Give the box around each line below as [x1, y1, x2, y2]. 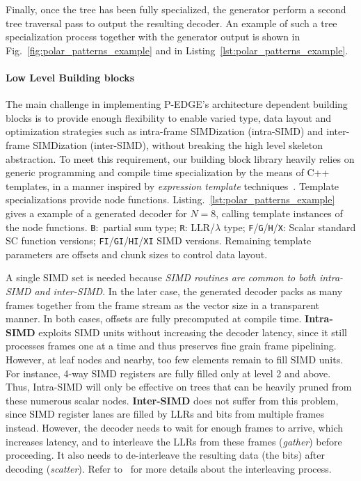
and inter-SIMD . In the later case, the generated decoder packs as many [34, 284, 343, 299]
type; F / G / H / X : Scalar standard [223, 219, 356, 234]
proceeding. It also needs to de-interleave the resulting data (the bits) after [6, 448, 325, 462]
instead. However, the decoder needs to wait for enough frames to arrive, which [6, 420, 343, 434]
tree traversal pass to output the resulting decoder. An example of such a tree [6, 15, 337, 30]
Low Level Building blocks [6, 70, 135, 84]
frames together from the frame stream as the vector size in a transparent [6, 297, 319, 312]
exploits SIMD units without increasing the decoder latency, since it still [38, 324, 347, 339]
